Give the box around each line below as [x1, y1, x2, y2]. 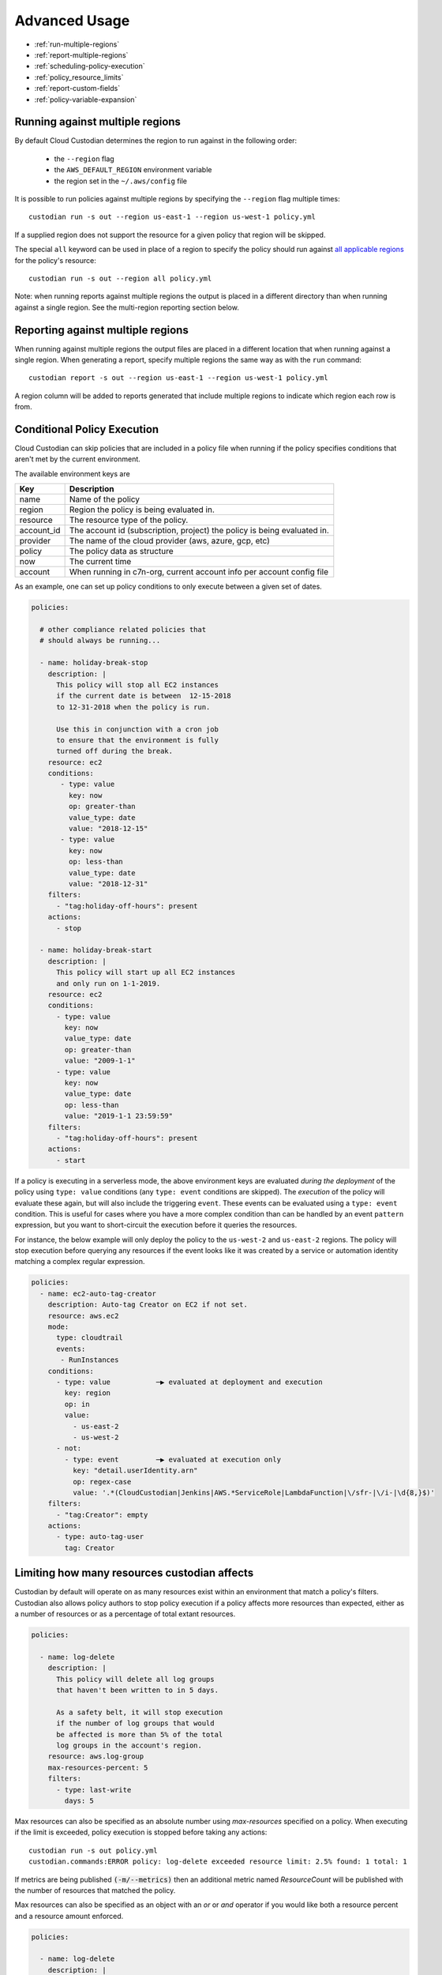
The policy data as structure [69, 546, 174, 557]
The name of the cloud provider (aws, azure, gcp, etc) [69, 536, 270, 547]
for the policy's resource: [14, 255, 96, 265]
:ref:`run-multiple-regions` [34, 39, 120, 49]
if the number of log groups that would [56, 1719, 215, 1728]
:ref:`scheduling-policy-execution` [34, 62, 145, 71]
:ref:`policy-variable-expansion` [34, 95, 137, 104]
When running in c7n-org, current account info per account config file [69, 566, 329, 577]
